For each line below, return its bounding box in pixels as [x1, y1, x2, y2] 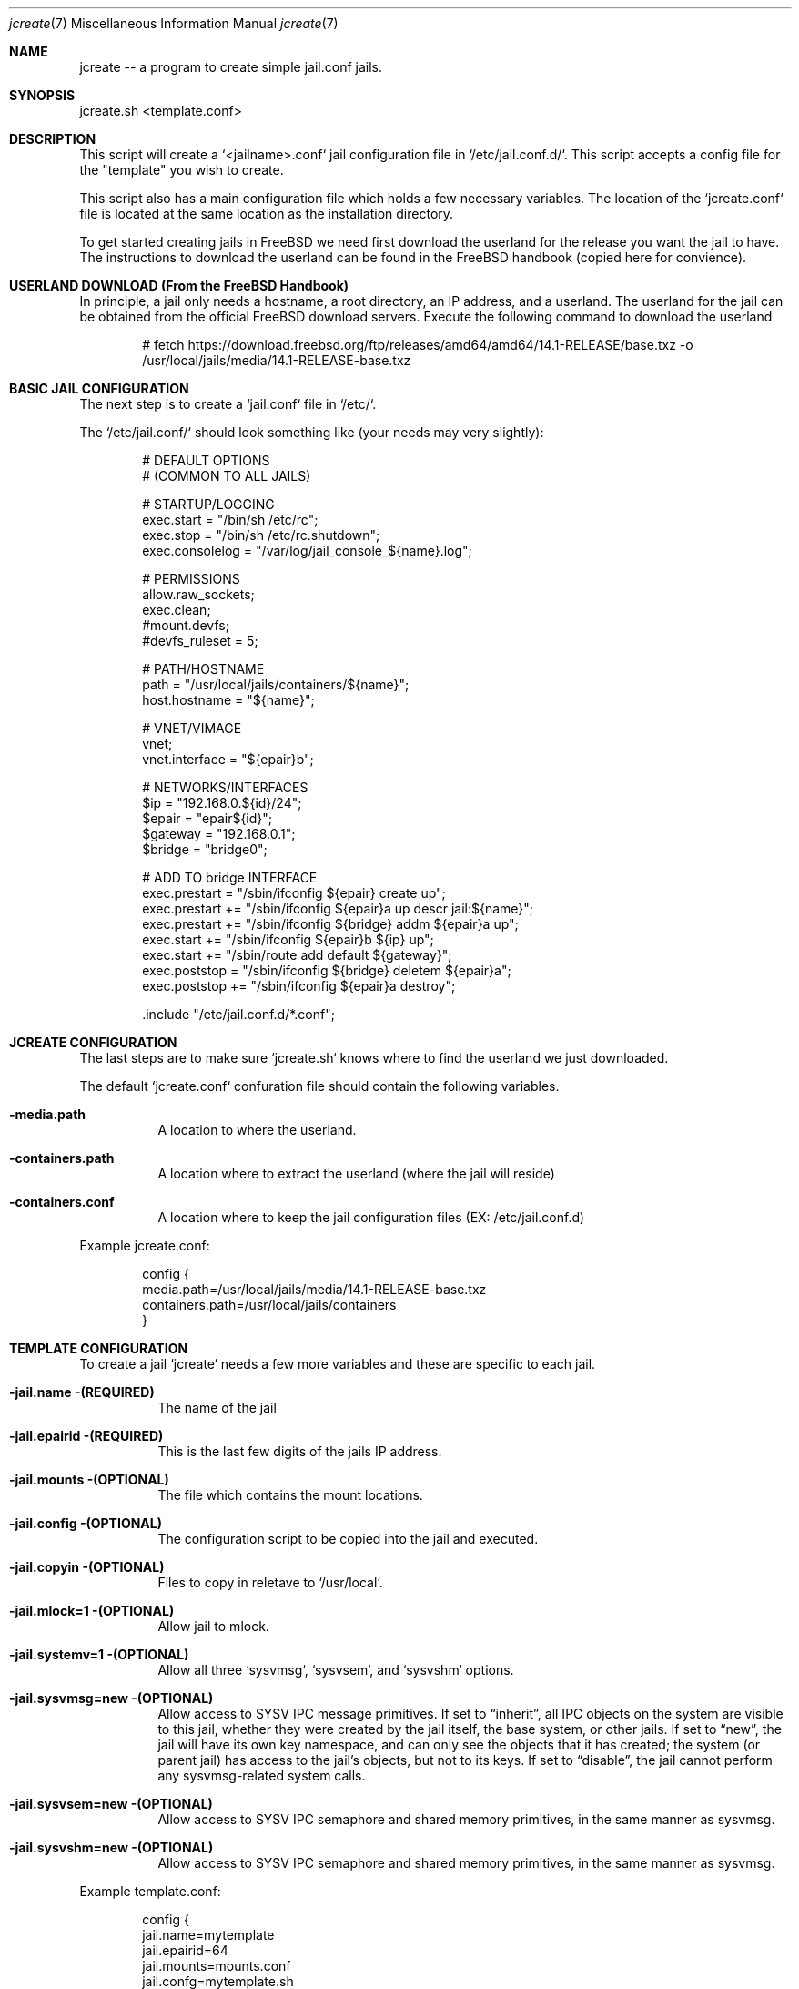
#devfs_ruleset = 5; [142, 633, 258, 648]
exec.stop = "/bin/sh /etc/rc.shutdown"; [142, 527, 380, 543]
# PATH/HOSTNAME [142, 661, 265, 677]
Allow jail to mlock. [157, 1618, 269, 1634]
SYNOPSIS [9, 87, 76, 103]
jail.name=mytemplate [142, 1927, 275, 1943]
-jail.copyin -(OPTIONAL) [9, 1559, 165, 1575]
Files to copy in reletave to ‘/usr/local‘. [157, 1575, 383, 1590]
